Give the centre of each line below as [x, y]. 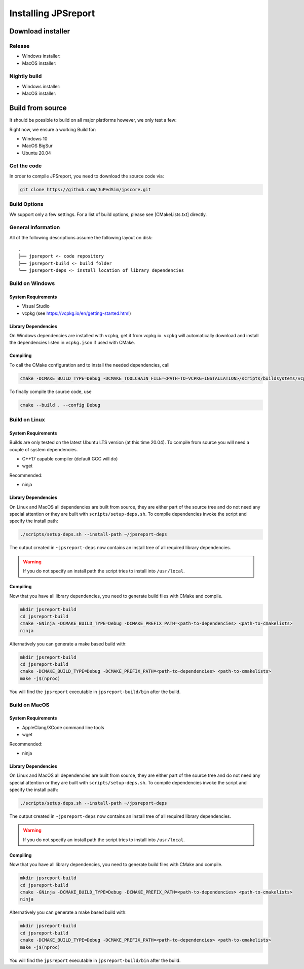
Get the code [26, 166]
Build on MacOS [29, 705]
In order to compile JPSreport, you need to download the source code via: [87, 176]
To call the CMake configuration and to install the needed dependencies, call [89, 365]
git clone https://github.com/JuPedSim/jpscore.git [86, 189]
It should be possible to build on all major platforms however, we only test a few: [93, 120]
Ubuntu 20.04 [36, 153]
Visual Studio [36, 306]
